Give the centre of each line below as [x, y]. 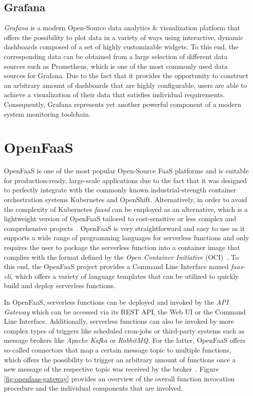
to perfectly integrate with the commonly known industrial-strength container [120, 190]
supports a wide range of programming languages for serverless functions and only [126, 238]
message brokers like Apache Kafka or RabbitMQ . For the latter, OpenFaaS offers [125, 340]
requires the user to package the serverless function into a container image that [122, 247]
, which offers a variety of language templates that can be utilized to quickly [125, 276]
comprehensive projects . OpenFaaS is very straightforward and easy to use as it [125, 228]
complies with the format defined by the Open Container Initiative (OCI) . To [121, 257]
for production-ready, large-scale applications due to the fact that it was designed [126, 180]
